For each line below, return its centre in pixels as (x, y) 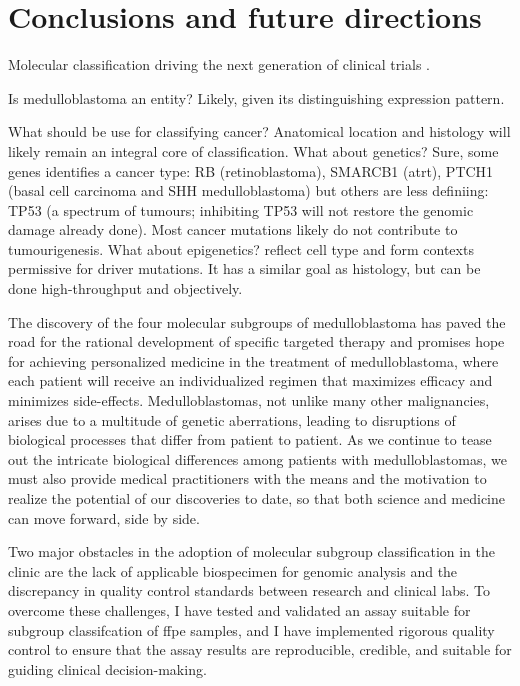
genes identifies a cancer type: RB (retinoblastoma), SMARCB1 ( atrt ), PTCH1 (251, 170)
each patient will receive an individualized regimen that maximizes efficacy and (250, 380)
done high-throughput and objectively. (125, 288)
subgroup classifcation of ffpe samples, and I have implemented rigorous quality (251, 629)
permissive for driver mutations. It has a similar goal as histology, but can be (244, 268)
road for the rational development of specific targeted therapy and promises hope (256, 341)
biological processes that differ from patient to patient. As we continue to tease (250, 439)
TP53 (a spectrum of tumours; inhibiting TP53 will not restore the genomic (241, 209)
